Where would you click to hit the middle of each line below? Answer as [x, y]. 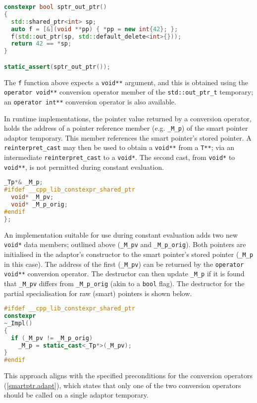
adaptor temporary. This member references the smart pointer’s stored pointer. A [128, 137]
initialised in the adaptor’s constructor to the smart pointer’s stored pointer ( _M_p [129, 254]
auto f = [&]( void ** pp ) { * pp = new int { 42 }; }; [95, 29]
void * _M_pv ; [32, 197]
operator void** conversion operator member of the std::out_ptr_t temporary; [129, 92]
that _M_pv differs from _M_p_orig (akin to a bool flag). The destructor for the [124, 283]
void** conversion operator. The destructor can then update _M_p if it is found [124, 274]
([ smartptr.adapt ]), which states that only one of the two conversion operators [123, 385]
